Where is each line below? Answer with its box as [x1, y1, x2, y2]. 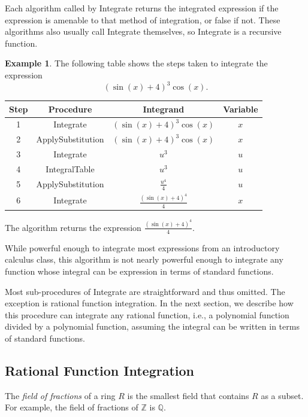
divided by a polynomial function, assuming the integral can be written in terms [5, 320, 300, 333]
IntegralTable [46, 162, 95, 175]
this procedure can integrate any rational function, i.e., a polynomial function [5, 308, 289, 321]
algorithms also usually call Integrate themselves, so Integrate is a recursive [5, 25, 282, 38]
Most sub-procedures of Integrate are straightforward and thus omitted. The [5, 285, 285, 297]
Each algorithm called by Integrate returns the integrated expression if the [5, 2, 279, 14]
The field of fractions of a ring [5, 389, 116, 401]
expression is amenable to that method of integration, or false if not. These [5, 13, 280, 26]
